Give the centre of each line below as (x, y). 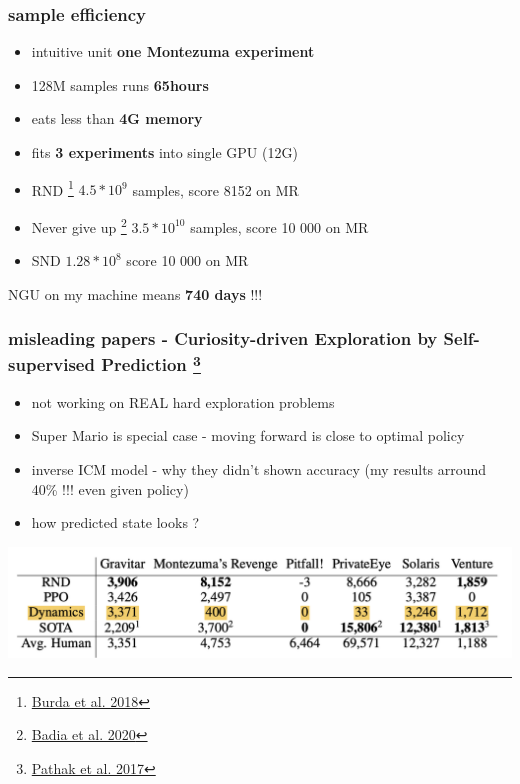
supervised (51, 364)
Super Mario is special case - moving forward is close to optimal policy (248, 435)
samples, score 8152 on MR (215, 189)
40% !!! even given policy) (110, 488)
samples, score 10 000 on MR (279, 226)
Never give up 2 (79, 225)
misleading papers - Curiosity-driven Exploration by (223, 338)
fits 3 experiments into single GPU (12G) (164, 152)
